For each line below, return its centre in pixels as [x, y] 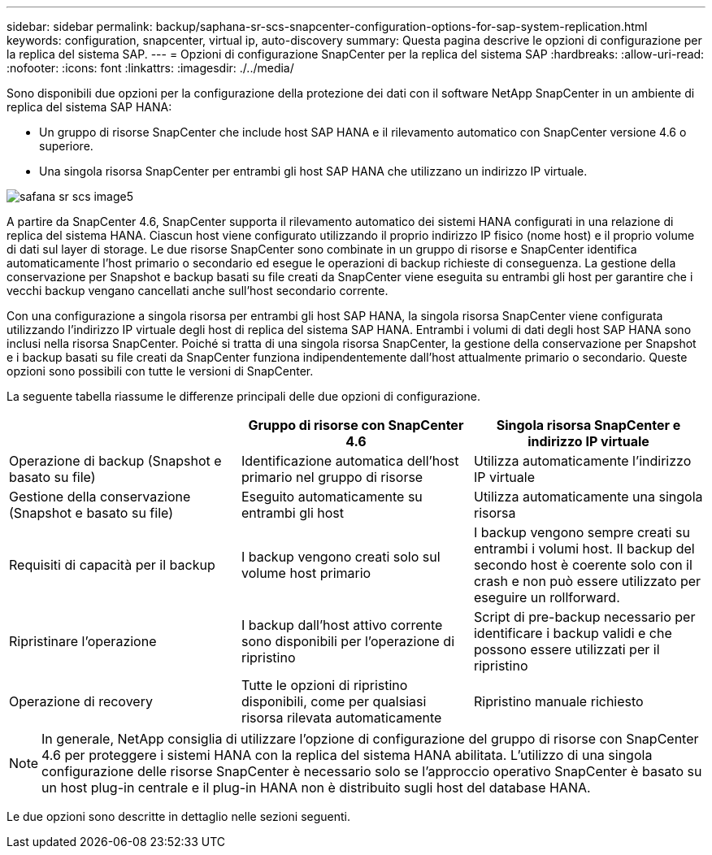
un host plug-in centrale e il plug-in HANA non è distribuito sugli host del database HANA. [316, 788]
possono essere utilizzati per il [567, 649]
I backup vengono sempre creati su [582, 532]
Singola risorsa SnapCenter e [588, 425]
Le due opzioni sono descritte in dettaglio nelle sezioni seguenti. [179, 816]
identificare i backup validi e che [573, 633]
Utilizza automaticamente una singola [588, 497]
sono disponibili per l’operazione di [348, 641]
